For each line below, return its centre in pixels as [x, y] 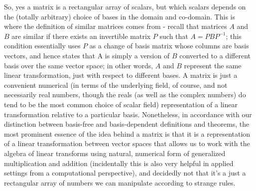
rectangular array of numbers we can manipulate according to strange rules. [120, 182]
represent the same [213, 65]
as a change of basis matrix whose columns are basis [169, 46]
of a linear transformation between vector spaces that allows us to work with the [127, 143]
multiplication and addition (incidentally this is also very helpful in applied [119, 163]
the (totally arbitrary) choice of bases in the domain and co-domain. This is [120, 16]
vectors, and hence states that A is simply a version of [87, 55]
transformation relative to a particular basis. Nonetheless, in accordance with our [128, 114]
